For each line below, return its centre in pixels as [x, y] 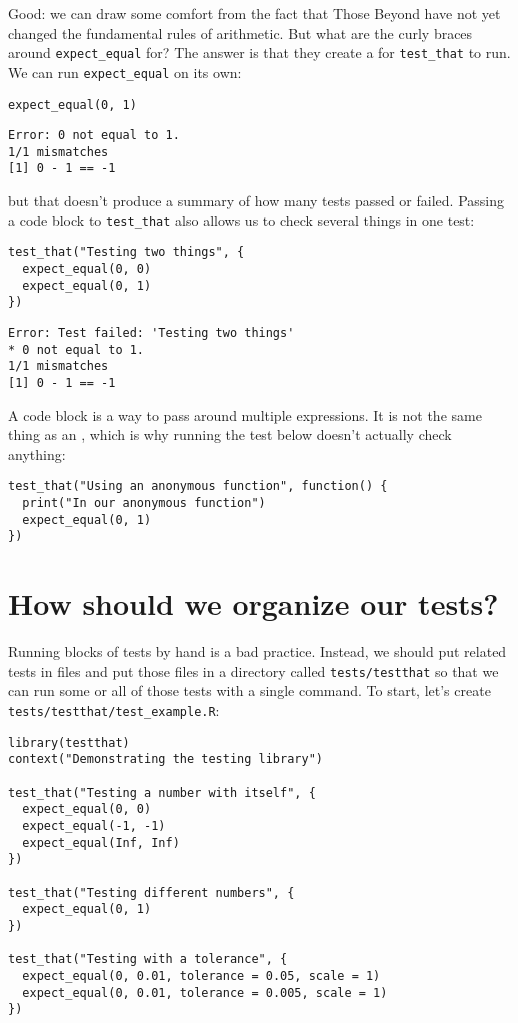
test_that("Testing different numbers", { [151, 892]
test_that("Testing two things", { [126, 252]
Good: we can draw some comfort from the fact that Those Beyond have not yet [254, 13]
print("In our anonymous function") [144, 503]
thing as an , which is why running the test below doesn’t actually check [230, 434]
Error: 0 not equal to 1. [94, 135]
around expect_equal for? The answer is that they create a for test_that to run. [259, 52]
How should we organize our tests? [253, 603]
